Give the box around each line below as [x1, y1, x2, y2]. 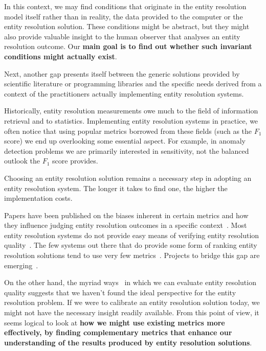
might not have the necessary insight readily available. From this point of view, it [4, 307, 259, 318]
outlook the [4, 155, 40, 166]
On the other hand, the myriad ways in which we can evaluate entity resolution [4, 277, 256, 288]
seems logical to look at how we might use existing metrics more [4, 317, 225, 327]
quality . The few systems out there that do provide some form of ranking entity [4, 240, 257, 250]
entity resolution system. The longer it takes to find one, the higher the [4, 182, 228, 193]
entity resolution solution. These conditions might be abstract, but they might [4, 21, 250, 32]
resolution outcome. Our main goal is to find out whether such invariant [4, 41, 252, 52]
